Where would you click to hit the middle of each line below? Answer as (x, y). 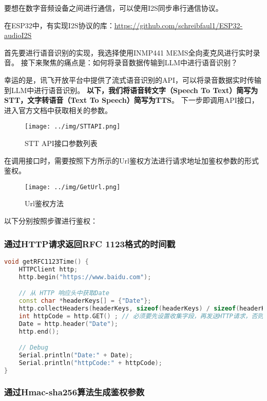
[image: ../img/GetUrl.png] (73, 187)
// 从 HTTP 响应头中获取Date (64, 293)
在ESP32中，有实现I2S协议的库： (59, 25)
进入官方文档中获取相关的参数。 (58, 110)
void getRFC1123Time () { (46, 261)
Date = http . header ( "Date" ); (68, 324)
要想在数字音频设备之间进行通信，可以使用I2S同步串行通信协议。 (113, 8)
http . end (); (39, 331)
